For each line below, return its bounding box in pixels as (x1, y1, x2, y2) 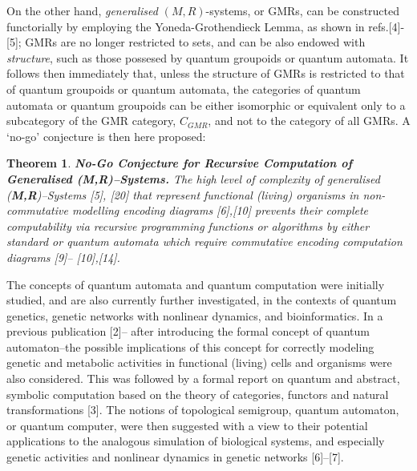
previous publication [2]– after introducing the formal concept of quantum (6, 323, 370, 340)
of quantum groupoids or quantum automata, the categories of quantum (6, 80, 361, 97)
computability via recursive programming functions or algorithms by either (6, 217, 370, 234)
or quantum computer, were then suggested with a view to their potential (6, 417, 368, 433)
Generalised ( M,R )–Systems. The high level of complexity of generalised (6, 170, 380, 187)
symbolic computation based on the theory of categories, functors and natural (6, 385, 389, 402)
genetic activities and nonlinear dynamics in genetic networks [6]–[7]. (6, 449, 344, 465)
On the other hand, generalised (6, 2, 158, 18)
